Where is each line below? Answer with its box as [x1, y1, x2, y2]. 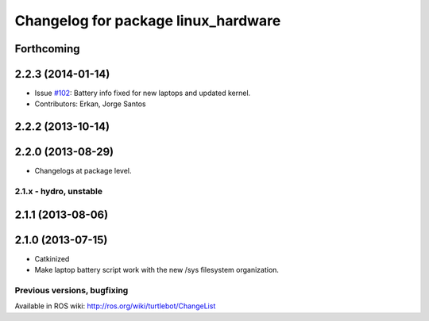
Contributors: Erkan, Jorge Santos [34, 99, 146, 109]
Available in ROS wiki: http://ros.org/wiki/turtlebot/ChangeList [14, 301, 216, 311]
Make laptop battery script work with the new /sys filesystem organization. [34, 266, 280, 275]
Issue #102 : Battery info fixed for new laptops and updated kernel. [34, 88, 251, 98]
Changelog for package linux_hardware [14, 12, 281, 29]
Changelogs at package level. [34, 166, 132, 176]
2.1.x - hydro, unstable [14, 186, 103, 197]
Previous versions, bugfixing [14, 285, 129, 296]
